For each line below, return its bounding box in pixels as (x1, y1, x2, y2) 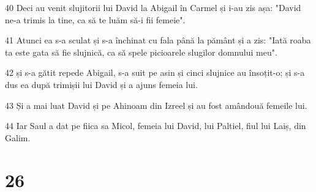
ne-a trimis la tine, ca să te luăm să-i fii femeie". (5, 13, 186, 26)
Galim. (5, 131, 31, 144)
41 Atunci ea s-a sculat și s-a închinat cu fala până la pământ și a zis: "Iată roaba (5, 34, 311, 46)
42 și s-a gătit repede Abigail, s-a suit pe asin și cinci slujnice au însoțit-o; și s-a (5, 66, 305, 79)
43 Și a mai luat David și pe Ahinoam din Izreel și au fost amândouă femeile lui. (5, 98, 307, 111)
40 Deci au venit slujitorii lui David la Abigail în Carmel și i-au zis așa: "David (5, 1, 301, 13)
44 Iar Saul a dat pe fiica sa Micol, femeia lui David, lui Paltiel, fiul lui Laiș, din (5, 119, 306, 132)
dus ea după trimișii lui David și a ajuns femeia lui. (5, 78, 198, 90)
